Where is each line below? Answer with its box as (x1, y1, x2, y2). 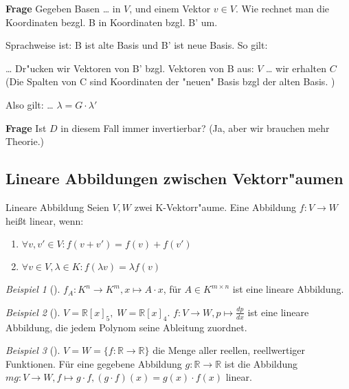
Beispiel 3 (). (5, 343, 60, 357)
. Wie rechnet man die (235, 1, 330, 15)
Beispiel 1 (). (5, 282, 60, 296)
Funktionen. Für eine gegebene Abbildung (5, 356, 182, 370)
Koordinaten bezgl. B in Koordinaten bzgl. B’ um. (5, 14, 218, 29)
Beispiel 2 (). (5, 304, 60, 319)
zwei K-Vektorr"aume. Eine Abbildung (134, 199, 297, 214)
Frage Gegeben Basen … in (5, 1, 121, 15)
